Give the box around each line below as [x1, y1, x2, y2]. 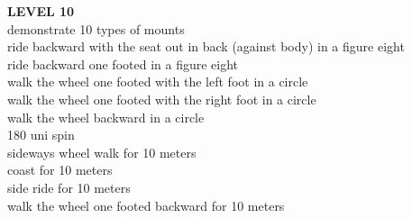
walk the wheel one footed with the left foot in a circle [7, 72, 308, 91]
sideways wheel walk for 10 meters [7, 142, 197, 161]
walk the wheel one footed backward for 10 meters [7, 195, 285, 214]
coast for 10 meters [7, 160, 113, 179]
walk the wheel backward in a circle [7, 107, 205, 126]
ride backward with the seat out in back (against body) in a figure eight [7, 37, 405, 56]
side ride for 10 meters [7, 177, 131, 196]
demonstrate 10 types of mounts [7, 19, 185, 38]
